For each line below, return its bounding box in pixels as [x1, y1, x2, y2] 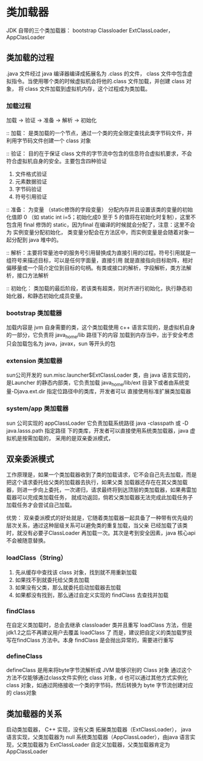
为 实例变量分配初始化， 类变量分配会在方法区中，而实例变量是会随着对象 [6, 228, 189, 236]
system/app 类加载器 [6, 404, 69, 413]
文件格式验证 [14, 170, 47, 178]
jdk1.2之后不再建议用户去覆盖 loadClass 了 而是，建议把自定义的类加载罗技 [6, 628, 193, 636]
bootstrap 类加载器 [6, 308, 62, 317]
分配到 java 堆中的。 [11, 236, 62, 244]
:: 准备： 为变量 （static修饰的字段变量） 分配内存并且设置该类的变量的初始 [6, 206, 193, 213]
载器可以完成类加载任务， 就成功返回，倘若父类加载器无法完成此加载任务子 [6, 494, 193, 501]
